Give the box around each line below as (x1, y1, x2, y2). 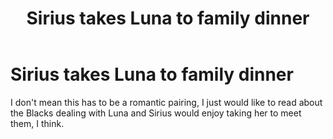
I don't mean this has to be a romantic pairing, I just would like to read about (10, 96, 323, 108)
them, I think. (10, 117, 65, 129)
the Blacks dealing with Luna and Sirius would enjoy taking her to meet (10, 107, 302, 119)
